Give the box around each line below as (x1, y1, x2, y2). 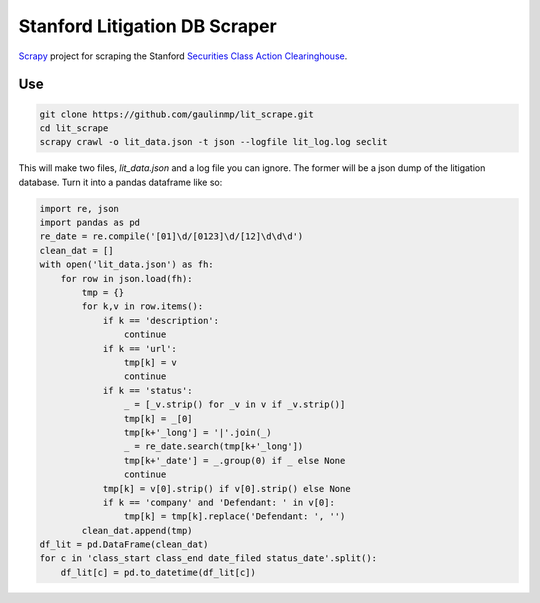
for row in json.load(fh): (60, 273, 194, 284)
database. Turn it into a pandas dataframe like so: (18, 176, 223, 188)
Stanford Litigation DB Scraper (18, 15, 277, 37)
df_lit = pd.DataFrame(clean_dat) (39, 539, 209, 550)
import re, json (39, 203, 120, 214)
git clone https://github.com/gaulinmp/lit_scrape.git (39, 108, 314, 120)
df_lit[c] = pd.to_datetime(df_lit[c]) (60, 566, 257, 578)
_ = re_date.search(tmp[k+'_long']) (123, 441, 304, 452)
